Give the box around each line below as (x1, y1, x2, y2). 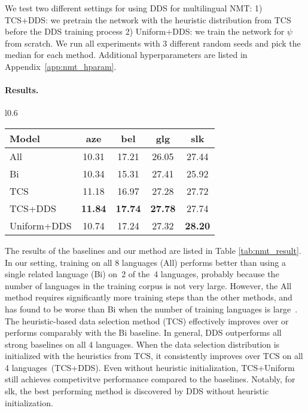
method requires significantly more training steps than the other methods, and (5, 291, 292, 303)
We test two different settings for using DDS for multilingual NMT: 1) (5, 2, 263, 14)
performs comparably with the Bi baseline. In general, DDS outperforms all (5, 326, 282, 339)
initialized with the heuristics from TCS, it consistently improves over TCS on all (5, 349, 303, 362)
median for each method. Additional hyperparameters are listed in (5, 48, 248, 61)
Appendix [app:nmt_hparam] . (5, 60, 117, 72)
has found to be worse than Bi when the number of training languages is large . (5, 302, 298, 315)
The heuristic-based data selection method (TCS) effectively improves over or (5, 314, 289, 327)
